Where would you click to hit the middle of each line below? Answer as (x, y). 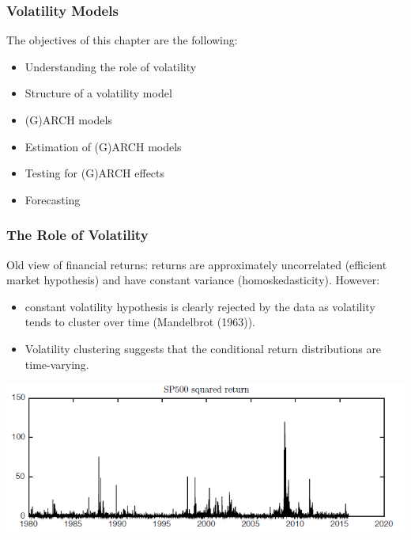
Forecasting (53, 199)
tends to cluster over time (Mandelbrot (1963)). (140, 322)
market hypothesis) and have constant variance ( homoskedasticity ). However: (193, 280)
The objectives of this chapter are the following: (122, 40)
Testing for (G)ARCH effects (95, 173)
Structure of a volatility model (98, 93)
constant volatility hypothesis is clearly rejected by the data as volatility (200, 306)
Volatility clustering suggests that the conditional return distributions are (203, 348)
